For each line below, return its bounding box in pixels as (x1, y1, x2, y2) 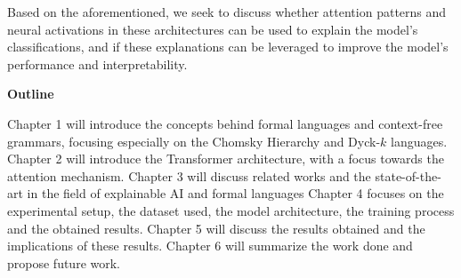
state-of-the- (375, 166, 441, 185)
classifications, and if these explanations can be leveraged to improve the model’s (7, 37, 449, 56)
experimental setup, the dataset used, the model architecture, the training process (7, 201, 455, 219)
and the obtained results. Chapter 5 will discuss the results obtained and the (7, 218, 425, 237)
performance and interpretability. (7, 54, 188, 73)
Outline (7, 84, 54, 103)
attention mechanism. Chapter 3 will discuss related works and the (7, 166, 371, 185)
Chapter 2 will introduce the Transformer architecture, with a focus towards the (7, 149, 444, 168)
